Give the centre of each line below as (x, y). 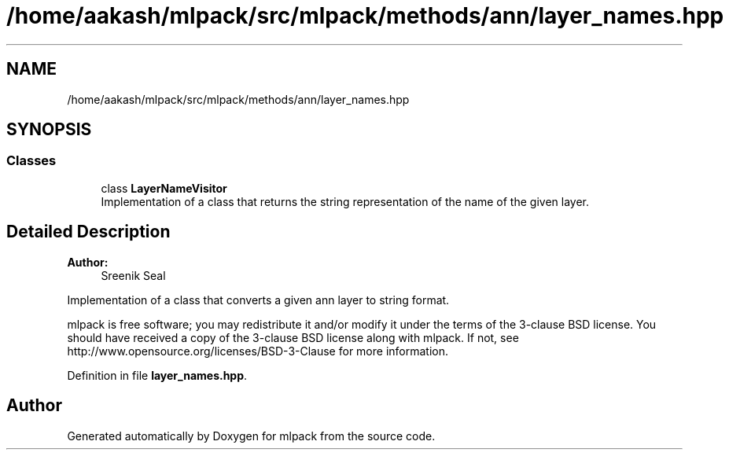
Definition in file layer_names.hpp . (157, 375)
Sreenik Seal (133, 275)
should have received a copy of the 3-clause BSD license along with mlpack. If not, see (293, 337)
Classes (31, 161)
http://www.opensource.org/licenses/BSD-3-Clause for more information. (258, 351)
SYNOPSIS (49, 130)
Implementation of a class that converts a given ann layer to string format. (258, 300)
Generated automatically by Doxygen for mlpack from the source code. (251, 436)
